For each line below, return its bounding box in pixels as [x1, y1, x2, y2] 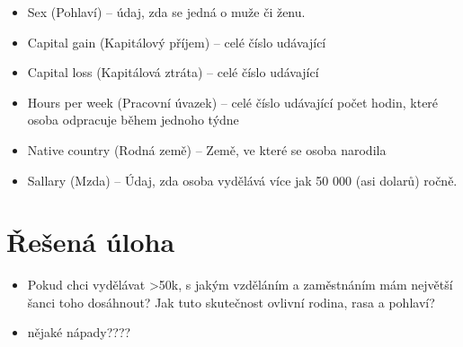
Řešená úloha [6, 223, 175, 260]
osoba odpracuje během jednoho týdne [27, 110, 239, 129]
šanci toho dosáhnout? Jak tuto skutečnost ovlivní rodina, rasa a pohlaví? [27, 292, 435, 311]
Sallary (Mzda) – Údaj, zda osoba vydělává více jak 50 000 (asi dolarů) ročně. [27, 170, 458, 189]
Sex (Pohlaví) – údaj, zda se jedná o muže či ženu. [27, 3, 306, 21]
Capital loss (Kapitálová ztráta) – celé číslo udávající [27, 63, 319, 82]
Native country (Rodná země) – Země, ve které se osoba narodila [27, 140, 387, 159]
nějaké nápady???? [27, 323, 131, 342]
